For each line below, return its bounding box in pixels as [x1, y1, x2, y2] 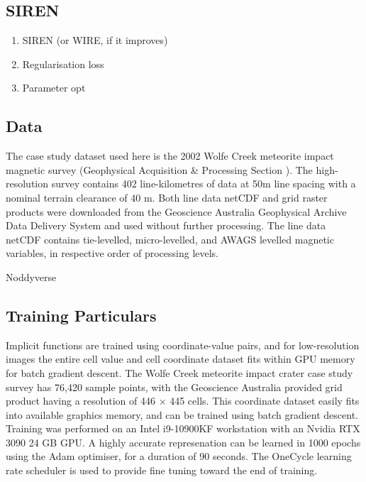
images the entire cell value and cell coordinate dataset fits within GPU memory [6, 351, 355, 366]
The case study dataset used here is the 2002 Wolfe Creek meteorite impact [6, 148, 334, 163]
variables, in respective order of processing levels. [6, 246, 219, 261]
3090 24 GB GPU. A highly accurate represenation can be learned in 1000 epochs [6, 434, 361, 449]
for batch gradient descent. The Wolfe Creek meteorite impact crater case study [6, 365, 353, 380]
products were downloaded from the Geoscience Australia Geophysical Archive [6, 204, 347, 219]
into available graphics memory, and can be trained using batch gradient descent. [6, 407, 359, 422]
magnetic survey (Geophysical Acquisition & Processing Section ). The [6, 162, 313, 177]
